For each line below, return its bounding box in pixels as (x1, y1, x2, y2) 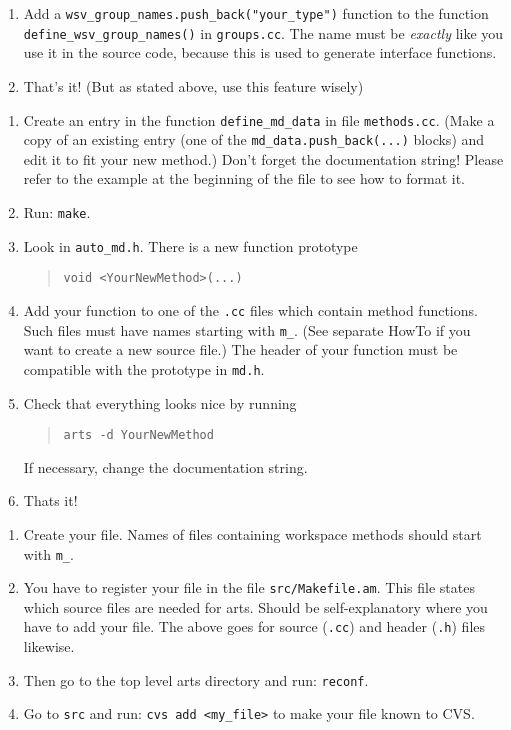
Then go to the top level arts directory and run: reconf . (23, 669, 369, 690)
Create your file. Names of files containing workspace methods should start (23, 523, 482, 544)
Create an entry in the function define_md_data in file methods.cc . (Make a (23, 109, 495, 130)
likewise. (23, 636, 75, 657)
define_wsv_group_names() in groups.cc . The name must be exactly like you (23, 22, 504, 43)
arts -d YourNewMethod (63, 428, 214, 443)
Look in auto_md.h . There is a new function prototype (23, 235, 358, 256)
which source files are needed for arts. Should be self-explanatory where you (23, 596, 488, 617)
